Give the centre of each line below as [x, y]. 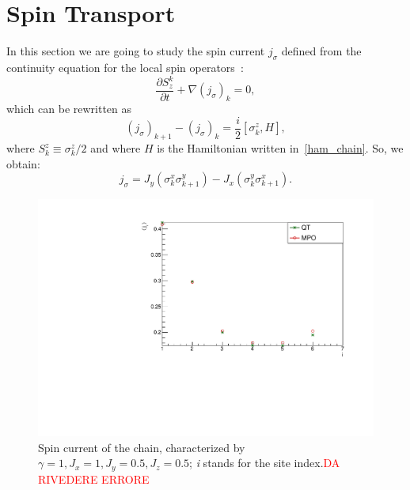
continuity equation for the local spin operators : [125, 67]
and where [116, 148]
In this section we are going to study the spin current [136, 51]
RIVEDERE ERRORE [94, 479]
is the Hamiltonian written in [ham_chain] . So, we [280, 148]
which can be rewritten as [69, 109]
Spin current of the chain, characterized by [142, 447]
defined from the [321, 51]
